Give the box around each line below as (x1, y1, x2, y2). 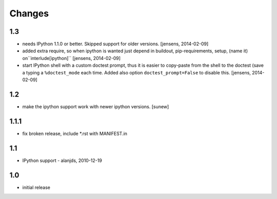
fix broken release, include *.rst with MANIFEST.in (22, 130, 128, 136)
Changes (9, 8, 49, 19)
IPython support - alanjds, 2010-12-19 (22, 157, 102, 164)
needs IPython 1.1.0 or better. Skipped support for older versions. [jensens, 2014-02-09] (22, 41, 209, 47)
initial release (22, 184, 51, 190)
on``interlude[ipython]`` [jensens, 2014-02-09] (22, 55, 121, 61)
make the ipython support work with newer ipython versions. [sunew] (22, 103, 169, 110)
